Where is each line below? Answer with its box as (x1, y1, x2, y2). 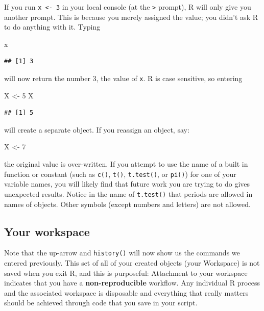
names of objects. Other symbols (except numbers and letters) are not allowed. (4, 198, 251, 209)
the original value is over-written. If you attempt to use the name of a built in (4, 159, 248, 169)
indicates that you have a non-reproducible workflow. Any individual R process (4, 277, 260, 288)
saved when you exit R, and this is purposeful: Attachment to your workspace (4, 267, 248, 278)
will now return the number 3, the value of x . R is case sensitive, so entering (4, 73, 243, 84)
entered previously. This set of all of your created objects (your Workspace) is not (4, 257, 260, 268)
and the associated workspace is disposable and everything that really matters (4, 287, 249, 298)
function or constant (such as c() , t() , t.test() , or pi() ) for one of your (4, 168, 236, 179)
